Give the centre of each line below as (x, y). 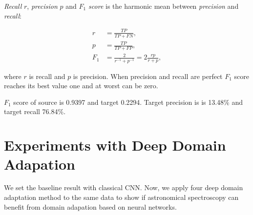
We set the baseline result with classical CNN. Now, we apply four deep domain (124, 187)
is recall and (47, 76)
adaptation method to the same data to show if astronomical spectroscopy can (121, 197)
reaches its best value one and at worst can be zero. (81, 86)
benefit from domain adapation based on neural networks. (90, 206)
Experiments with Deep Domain (115, 145)
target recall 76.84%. (35, 111)
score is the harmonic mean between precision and (164, 6)
